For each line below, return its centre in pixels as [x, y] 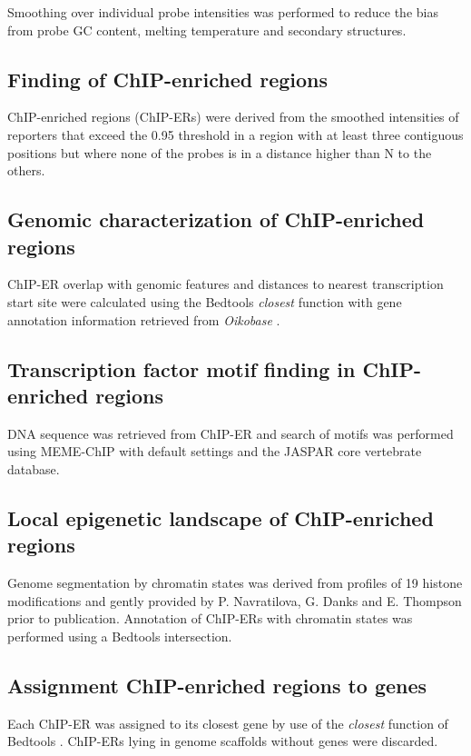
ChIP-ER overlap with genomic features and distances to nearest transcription [226, 284]
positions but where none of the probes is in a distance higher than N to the [220, 152]
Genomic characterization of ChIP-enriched [216, 219]
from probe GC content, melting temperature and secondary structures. [207, 30]
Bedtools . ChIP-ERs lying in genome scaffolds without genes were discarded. [223, 741]
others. [26, 170]
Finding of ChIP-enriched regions [168, 79]
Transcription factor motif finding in [182, 368]
